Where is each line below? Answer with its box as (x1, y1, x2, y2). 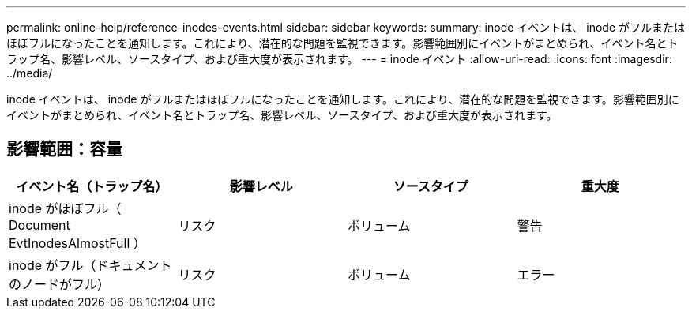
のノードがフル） (9, 276, 111, 292)
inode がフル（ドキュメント (9, 257, 172, 273)
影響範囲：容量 (6, 139, 122, 159)
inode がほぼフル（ (9, 200, 122, 216)
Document (9, 216, 70, 233)
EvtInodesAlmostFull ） (9, 234, 146, 251)
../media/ (6, 66, 53, 80)
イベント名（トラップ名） (16, 178, 168, 194)
